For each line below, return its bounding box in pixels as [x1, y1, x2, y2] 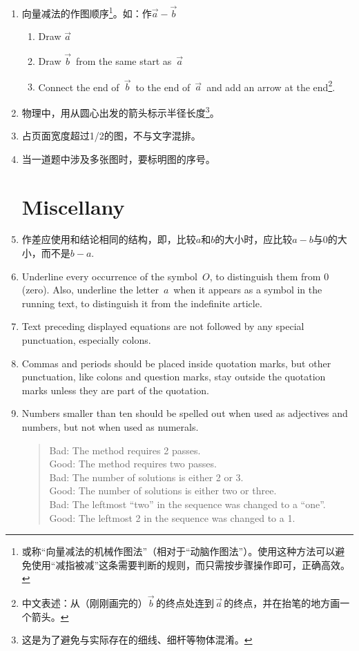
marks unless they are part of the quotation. [21, 382, 209, 397]
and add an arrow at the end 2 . [206, 77, 336, 94]
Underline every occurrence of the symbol [21, 269, 197, 283]
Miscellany [21, 192, 125, 220]
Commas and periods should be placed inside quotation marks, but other [21, 356, 331, 370]
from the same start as [75, 54, 172, 68]
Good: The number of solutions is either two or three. [49, 483, 277, 498]
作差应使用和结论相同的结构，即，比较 [21, 232, 196, 246]
